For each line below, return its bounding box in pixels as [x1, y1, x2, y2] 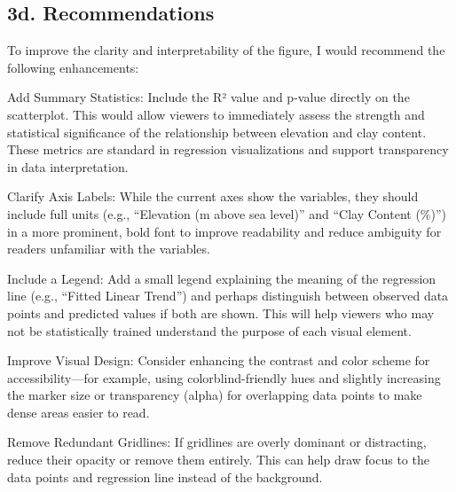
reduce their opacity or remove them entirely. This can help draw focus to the [7, 450, 429, 469]
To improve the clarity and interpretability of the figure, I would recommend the [7, 41, 445, 59]
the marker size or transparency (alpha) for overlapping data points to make [7, 386, 422, 404]
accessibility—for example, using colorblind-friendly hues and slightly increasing [7, 368, 441, 387]
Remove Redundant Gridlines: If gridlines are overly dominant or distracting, [7, 433, 427, 451]
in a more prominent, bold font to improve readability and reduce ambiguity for [7, 222, 442, 240]
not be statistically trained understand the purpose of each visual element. [7, 321, 412, 340]
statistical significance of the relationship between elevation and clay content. [7, 122, 427, 141]
